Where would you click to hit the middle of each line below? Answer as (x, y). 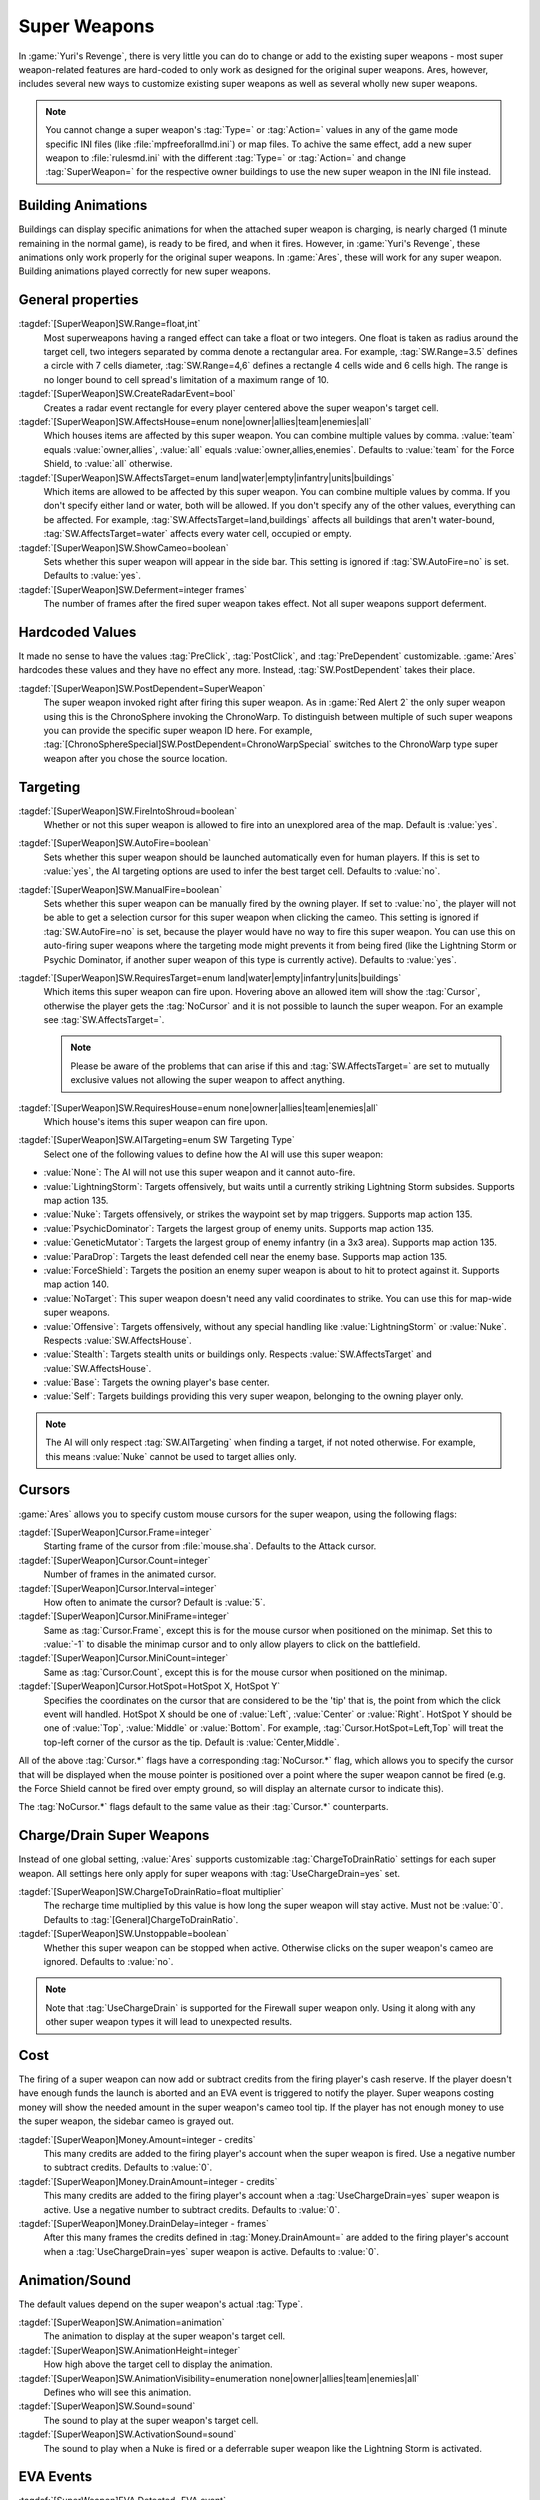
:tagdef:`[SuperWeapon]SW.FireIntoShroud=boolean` (128, 811)
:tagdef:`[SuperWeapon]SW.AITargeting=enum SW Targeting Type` (156, 1140)
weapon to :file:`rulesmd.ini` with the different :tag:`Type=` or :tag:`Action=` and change (226, 157)
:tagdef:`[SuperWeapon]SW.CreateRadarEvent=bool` (127, 394)
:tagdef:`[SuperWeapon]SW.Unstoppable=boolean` (124, 1934)
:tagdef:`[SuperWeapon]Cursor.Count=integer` (114, 1560)
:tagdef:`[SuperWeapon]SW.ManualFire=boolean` (120, 889)
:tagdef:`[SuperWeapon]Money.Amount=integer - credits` (137, 2139)
